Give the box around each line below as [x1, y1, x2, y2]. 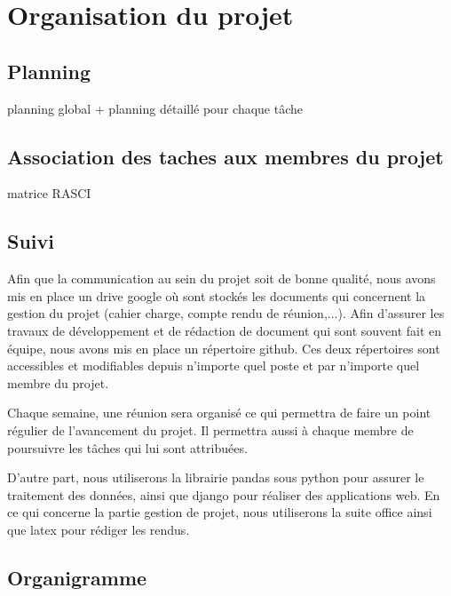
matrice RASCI [7, 184, 91, 203]
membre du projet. [7, 373, 109, 392]
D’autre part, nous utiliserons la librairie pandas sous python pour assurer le [7, 468, 424, 487]
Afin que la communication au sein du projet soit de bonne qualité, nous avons [7, 269, 436, 288]
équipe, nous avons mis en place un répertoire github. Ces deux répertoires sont [7, 338, 440, 357]
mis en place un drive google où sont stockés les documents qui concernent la [7, 286, 426, 305]
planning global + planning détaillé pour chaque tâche [7, 99, 303, 117]
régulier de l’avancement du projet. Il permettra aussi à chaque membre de [7, 420, 414, 439]
